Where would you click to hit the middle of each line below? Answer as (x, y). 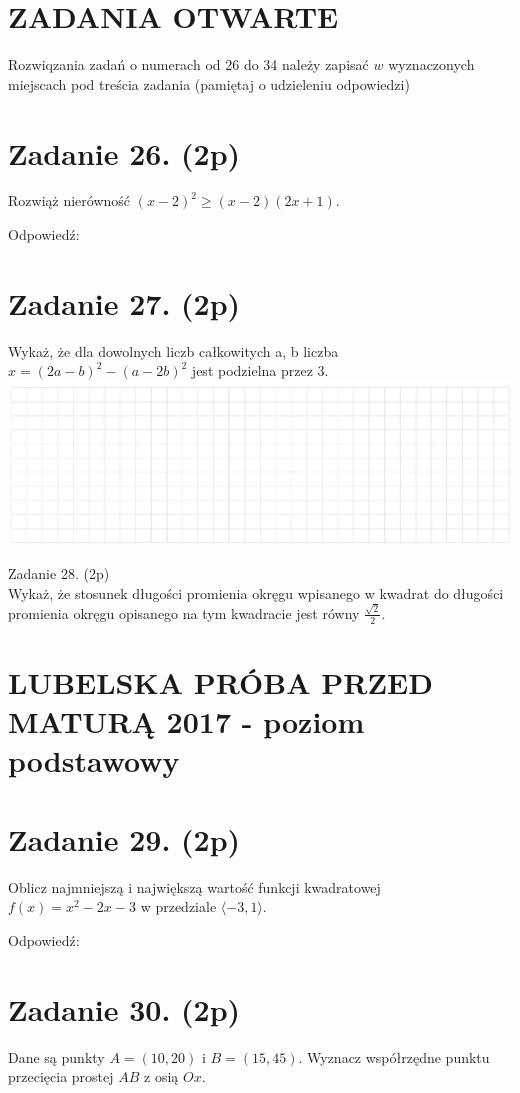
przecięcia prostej (61, 1076)
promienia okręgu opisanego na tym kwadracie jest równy (184, 612)
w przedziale (178, 906)
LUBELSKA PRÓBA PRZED (220, 681)
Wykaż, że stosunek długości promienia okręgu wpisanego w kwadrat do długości (256, 592)
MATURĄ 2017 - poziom (186, 721)
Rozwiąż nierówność (69, 200)
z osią (161, 1076)
